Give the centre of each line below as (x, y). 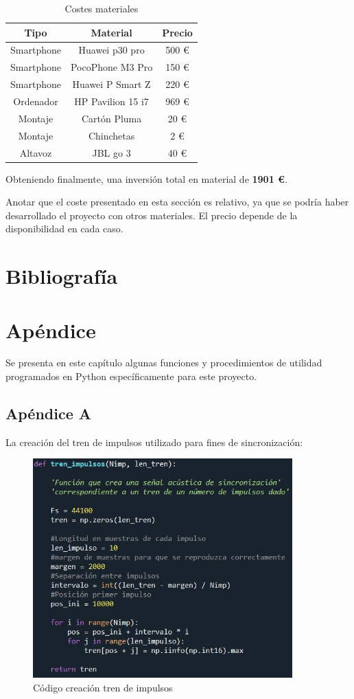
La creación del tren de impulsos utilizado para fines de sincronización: (154, 442)
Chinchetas (111, 135)
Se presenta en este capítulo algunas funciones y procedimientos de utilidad (164, 363)
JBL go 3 (111, 152)
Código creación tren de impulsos (103, 687)
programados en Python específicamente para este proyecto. (131, 376)
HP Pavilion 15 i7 (111, 101)
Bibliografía (62, 276)
